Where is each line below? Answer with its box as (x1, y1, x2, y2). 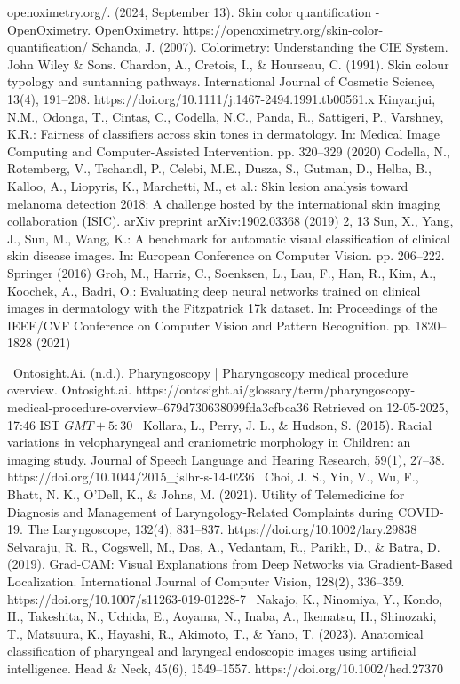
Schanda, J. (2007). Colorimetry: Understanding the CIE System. (91, 37, 448, 56)
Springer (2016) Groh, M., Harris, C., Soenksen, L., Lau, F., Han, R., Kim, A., (7, 263, 437, 282)
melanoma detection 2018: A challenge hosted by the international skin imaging (7, 194, 440, 212)
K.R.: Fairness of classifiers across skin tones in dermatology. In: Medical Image (7, 124, 440, 143)
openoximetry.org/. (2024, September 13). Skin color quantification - (7, 3, 380, 20)
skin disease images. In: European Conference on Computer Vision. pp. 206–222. (7, 246, 445, 265)
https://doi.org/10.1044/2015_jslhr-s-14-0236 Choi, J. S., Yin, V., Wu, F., (7, 467, 419, 486)
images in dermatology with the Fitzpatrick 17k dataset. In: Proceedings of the (7, 298, 438, 317)
